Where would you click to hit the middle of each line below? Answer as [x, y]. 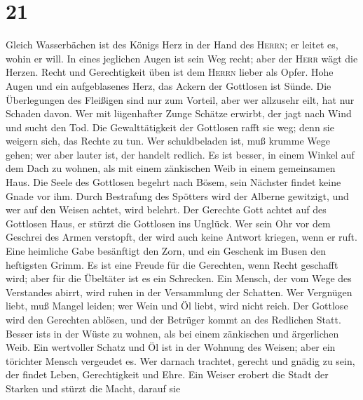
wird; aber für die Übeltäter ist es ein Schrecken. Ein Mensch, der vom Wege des [179, 278]
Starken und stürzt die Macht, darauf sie [93, 388]
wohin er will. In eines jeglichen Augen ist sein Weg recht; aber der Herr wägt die [182, 58]
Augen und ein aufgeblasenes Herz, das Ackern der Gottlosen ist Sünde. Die [169, 85]
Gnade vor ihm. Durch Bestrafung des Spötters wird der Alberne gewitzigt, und [177, 195]
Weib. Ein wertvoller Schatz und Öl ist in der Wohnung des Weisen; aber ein [171, 347]
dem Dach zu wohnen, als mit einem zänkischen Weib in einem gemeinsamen [171, 168]
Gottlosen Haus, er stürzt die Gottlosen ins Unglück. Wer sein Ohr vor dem [168, 223]
